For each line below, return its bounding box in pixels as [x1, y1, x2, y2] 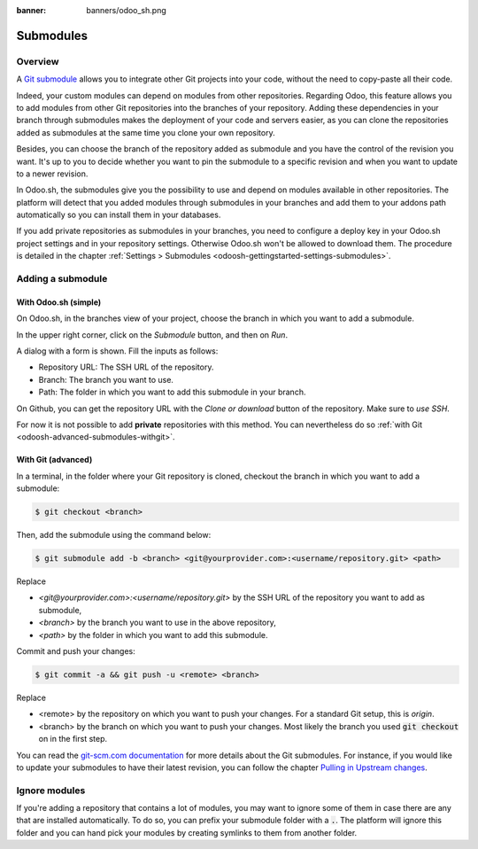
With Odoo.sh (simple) [16, 297, 102, 308]
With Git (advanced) [16, 455, 93, 465]
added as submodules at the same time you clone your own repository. [16, 127, 275, 137]
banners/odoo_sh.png [86, 5, 167, 15]
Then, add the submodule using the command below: [16, 530, 212, 541]
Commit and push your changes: [16, 645, 136, 656]
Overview [16, 55, 59, 67]
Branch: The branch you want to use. [38, 374, 174, 385]
